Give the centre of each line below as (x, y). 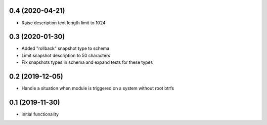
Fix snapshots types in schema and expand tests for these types (87, 62)
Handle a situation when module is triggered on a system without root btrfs (98, 88)
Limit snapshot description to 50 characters (66, 55)
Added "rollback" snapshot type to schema (66, 48)
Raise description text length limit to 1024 (64, 23)
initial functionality (40, 114)
